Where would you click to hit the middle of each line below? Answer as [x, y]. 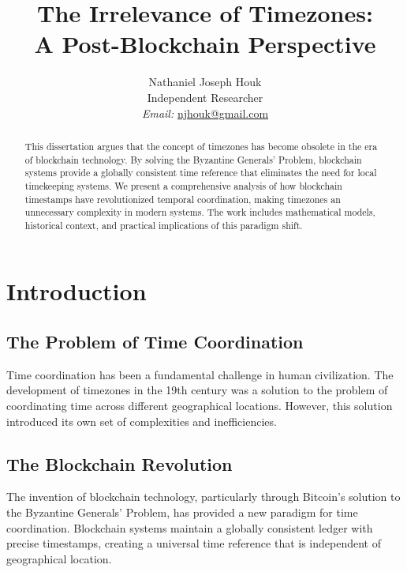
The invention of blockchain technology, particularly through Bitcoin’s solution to [203, 497]
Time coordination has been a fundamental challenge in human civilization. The [200, 374]
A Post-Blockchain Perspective [205, 44]
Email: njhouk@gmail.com [205, 113]
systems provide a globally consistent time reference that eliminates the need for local [201, 173]
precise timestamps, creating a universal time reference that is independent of [194, 543]
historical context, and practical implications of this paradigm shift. [164, 225]
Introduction [77, 291]
